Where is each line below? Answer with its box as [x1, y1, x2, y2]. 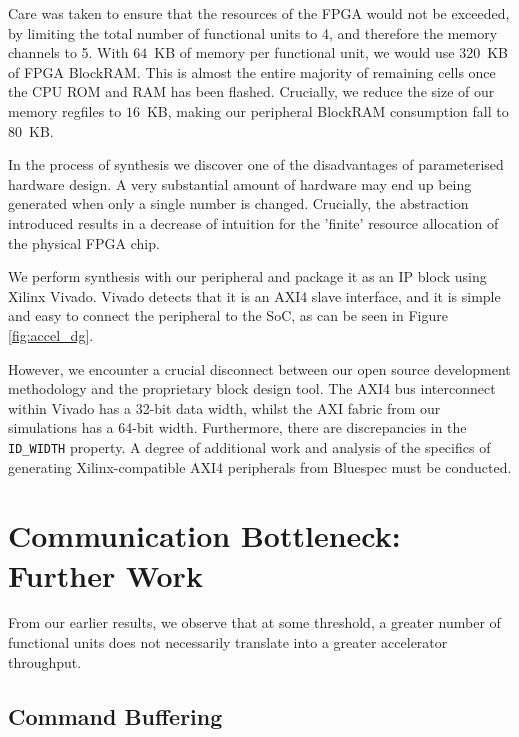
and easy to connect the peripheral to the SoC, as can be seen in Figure [8, 305, 448, 326]
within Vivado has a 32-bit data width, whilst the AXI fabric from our [8, 397, 441, 418]
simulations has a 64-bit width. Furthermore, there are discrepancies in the [8, 417, 467, 438]
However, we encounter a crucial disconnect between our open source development [8, 358, 511, 379]
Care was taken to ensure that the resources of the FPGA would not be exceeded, [8, 3, 510, 23]
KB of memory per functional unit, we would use [154, 42, 455, 63]
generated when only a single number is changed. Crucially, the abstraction [8, 193, 469, 214]
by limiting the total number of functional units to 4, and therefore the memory [8, 22, 498, 43]
